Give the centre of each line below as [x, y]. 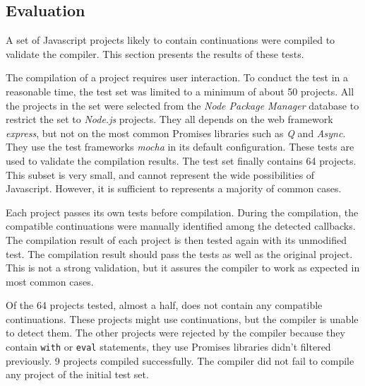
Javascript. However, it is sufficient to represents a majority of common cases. [174, 188]
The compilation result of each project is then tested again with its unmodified [176, 239]
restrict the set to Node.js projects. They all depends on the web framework [169, 119]
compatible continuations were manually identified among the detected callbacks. [181, 226]
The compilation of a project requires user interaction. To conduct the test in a [177, 77]
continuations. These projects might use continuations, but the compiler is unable [182, 318]
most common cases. [50, 281]
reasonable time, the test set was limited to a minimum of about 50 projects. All [180, 91]
